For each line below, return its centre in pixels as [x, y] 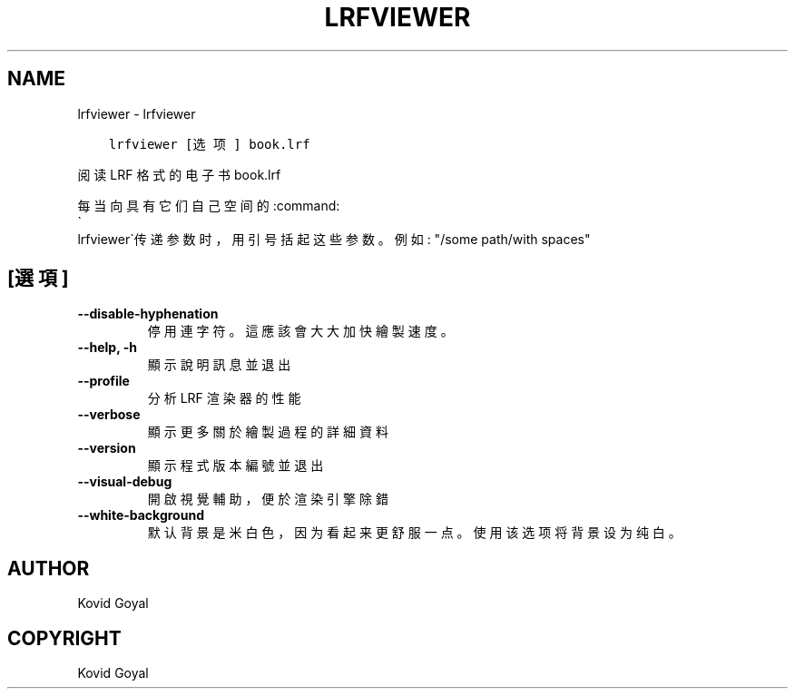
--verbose [109, 415]
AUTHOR [49, 568]
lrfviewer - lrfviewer [137, 113]
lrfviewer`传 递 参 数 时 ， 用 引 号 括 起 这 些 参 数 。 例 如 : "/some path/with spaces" [334, 239]
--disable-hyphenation [148, 314]
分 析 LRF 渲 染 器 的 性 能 [224, 398]
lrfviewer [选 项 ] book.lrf [209, 144]
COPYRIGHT [64, 638]
